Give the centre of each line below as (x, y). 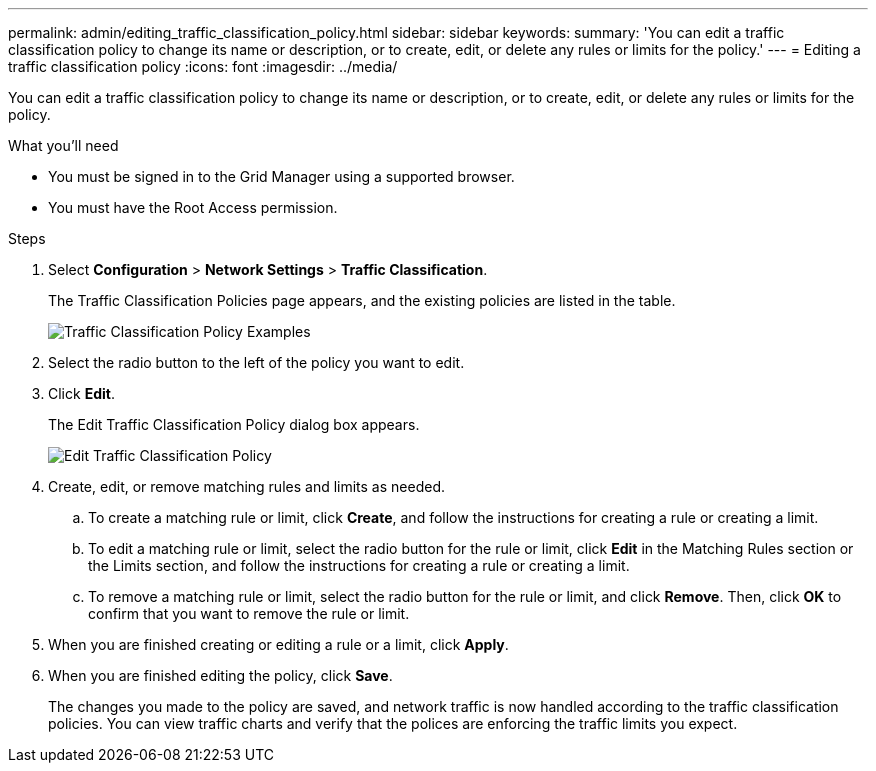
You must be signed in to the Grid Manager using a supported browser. (281, 176)
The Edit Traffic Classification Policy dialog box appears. (234, 424)
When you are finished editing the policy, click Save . (220, 675)
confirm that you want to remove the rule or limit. (249, 613)
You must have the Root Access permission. (193, 207)
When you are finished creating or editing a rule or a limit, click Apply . (278, 644)
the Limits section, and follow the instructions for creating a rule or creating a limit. (359, 565)
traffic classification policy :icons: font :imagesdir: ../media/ (203, 66)
